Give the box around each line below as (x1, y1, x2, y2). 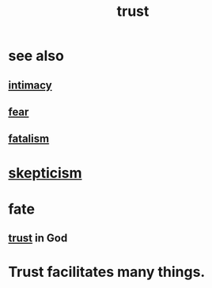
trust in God (8, 232, 68, 245)
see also (8, 47, 65, 65)
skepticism (8, 164, 82, 182)
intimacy (8, 78, 53, 92)
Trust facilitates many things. (8, 263, 206, 281)
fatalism (8, 132, 50, 146)
